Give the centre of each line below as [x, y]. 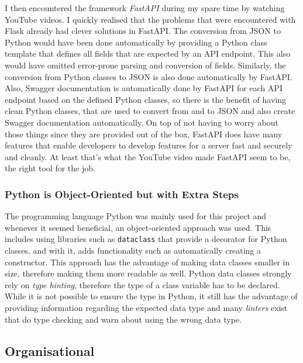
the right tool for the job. [50, 168]
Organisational [50, 350]
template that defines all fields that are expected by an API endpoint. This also [148, 53]
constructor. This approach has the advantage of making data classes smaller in [147, 262]
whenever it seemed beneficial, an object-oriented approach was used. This [138, 227]
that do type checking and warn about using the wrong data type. [123, 319]
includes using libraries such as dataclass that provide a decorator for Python [146, 239]
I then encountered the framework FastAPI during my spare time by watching [145, 8]
